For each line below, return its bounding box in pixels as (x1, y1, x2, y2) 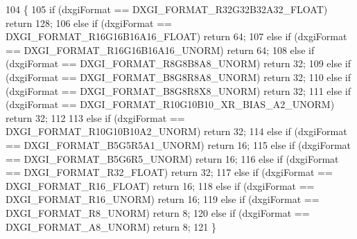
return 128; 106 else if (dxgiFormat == (6, 15, 173, 30)
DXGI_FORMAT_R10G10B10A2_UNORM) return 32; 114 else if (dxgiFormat (6, 124, 347, 139)
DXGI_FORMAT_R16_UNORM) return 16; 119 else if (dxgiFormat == (6, 192, 320, 206)
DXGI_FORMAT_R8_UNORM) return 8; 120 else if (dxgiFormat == (6, 205, 310, 220)
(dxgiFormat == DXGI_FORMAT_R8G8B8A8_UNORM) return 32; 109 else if (6, 56, 351, 71)
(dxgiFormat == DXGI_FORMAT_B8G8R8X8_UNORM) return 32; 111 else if (6, 83, 351, 98)
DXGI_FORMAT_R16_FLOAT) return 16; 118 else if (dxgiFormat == (6, 178, 315, 193)
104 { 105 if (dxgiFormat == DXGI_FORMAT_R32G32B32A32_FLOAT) (6, 2, 328, 16)
